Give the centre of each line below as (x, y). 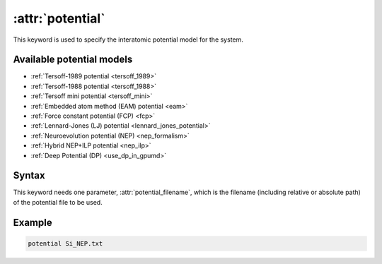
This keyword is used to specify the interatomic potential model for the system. (128, 40)
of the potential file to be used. (58, 202)
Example (33, 222)
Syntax (29, 175)
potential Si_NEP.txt (65, 243)
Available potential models (73, 60)
